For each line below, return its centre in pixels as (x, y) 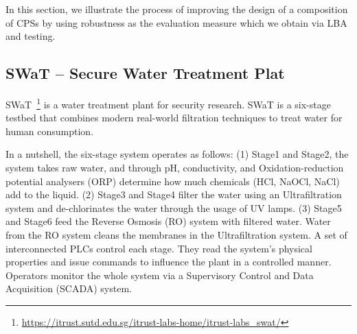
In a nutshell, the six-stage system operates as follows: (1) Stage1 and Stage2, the (177, 154)
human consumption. (50, 131)
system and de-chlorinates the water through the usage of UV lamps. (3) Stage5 (174, 207)
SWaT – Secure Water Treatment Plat (145, 73)
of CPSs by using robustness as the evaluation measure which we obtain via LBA (176, 22)
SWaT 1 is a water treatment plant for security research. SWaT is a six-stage (168, 103)
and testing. (31, 36)
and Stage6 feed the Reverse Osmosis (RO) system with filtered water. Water (168, 221)
